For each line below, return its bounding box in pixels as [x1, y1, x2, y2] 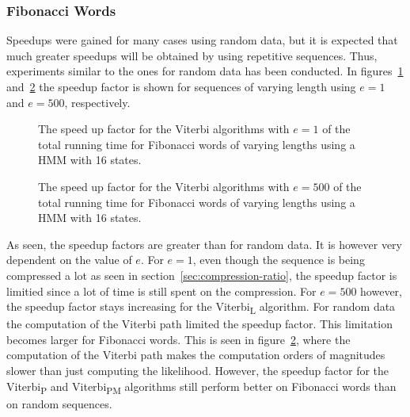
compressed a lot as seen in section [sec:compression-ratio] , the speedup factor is [6, 266, 397, 283]
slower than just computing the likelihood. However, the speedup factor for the [6, 362, 389, 379]
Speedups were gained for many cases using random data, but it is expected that [6, 32, 398, 48]
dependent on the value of [6, 251, 132, 268]
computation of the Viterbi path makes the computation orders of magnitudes [6, 346, 385, 363]
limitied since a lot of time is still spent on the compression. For [6, 282, 317, 299]
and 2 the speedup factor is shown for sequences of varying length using [6, 78, 356, 94]
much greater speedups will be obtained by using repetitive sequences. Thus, [6, 47, 378, 63]
